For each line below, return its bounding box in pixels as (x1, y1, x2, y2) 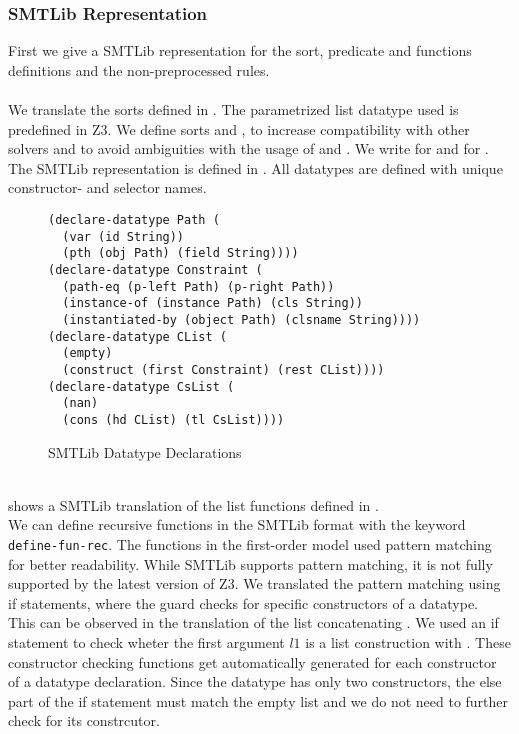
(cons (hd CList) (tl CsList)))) (62, 412, 285, 427)
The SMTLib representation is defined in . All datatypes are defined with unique (8, 157, 503, 178)
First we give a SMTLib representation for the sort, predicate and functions (8, 40, 472, 61)
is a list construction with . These (305, 631, 511, 652)
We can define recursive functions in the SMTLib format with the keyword (8, 514, 466, 535)
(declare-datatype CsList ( (48, 379, 235, 394)
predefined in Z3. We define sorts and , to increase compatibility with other (8, 118, 470, 139)
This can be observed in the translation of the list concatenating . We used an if (8, 612, 499, 633)
